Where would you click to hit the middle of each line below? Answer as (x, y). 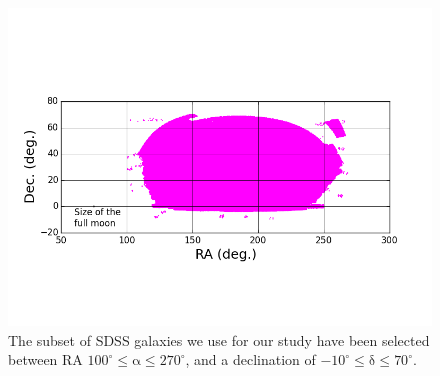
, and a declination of (250, 359)
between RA (45, 359)
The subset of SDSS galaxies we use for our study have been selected (219, 339)
